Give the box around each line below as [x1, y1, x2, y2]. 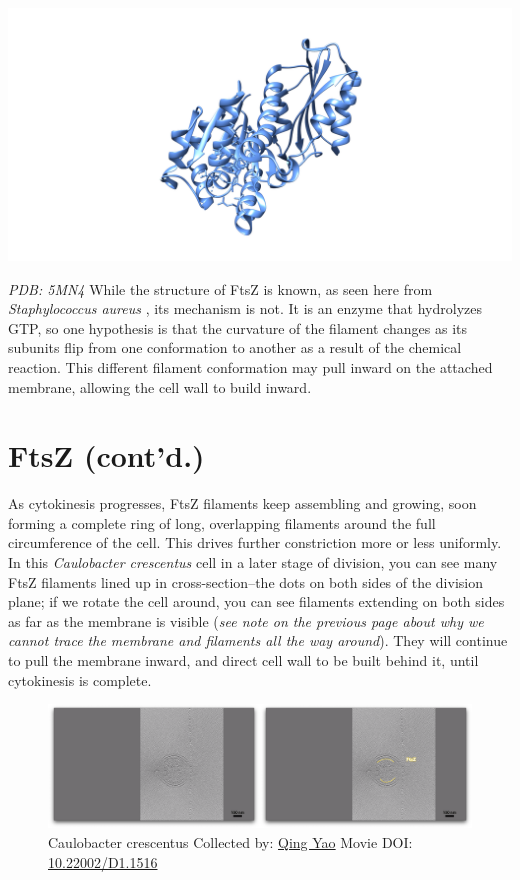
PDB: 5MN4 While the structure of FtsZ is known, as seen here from [8, 278, 433, 299]
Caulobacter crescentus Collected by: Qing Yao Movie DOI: [48, 832, 413, 853]
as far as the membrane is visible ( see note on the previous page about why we [8, 610, 484, 631]
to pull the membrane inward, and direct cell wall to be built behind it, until [8, 650, 479, 671]
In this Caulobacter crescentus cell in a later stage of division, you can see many [8, 552, 498, 573]
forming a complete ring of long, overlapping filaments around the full [8, 512, 436, 533]
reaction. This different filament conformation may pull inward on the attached [8, 356, 493, 377]
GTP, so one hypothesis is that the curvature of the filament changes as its [8, 317, 467, 338]
